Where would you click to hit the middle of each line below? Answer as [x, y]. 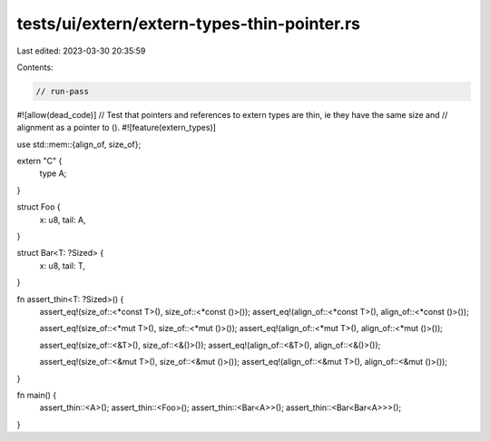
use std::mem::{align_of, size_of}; [79, 144]
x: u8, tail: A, [63, 220]
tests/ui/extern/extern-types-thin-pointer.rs [189, 24]
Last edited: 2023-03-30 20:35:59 [81, 51]
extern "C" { [39, 161]
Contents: [35, 67]
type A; [53, 173]
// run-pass [63, 91]
